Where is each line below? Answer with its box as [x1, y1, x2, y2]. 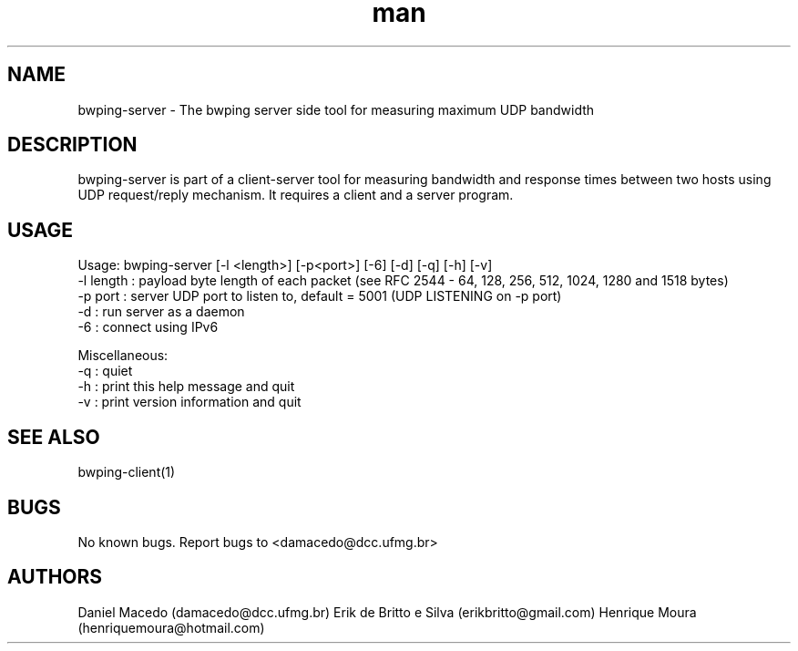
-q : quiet [77, 363, 133, 379]
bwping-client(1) [77, 464, 176, 480]
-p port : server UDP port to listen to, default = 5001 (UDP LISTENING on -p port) [77, 288, 562, 305]
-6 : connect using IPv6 [77, 319, 219, 336]
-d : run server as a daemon [77, 304, 245, 320]
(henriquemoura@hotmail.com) [77, 619, 265, 635]
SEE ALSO [7, 425, 100, 449]
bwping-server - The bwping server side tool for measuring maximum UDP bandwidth [77, 101, 595, 118]
